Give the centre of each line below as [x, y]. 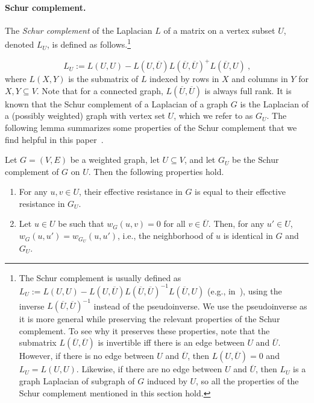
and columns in [260, 79]
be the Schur [256, 160]
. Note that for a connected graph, [100, 90]
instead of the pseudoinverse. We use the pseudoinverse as [200, 306]
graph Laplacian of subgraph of [77, 380]
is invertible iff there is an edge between [171, 342]
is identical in [248, 236]
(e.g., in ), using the [244, 290]
